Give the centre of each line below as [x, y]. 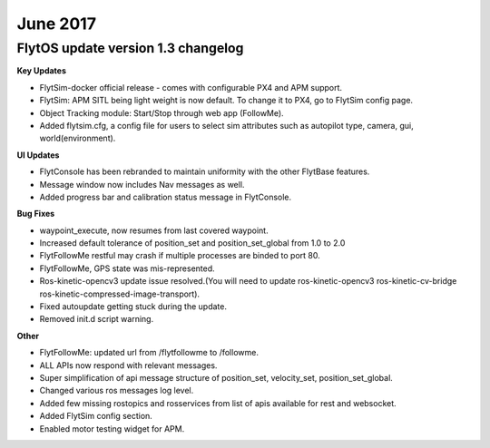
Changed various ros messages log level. [117, 391]
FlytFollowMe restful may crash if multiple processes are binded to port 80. [180, 256]
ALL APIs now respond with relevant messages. [128, 365]
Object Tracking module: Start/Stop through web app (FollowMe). [162, 112]
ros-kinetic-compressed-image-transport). [119, 294]
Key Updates [42, 71]
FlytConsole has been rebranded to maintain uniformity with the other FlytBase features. [205, 171]
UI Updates [38, 155]
